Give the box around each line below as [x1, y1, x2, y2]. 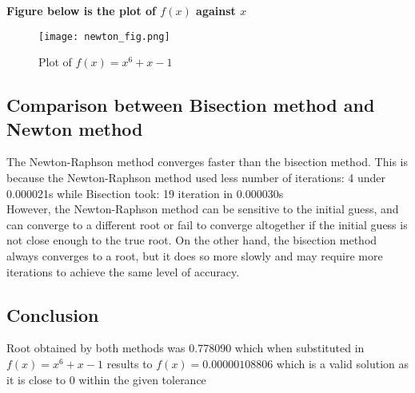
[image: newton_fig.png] [38, 30, 170, 42]
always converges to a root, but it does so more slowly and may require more [6, 248, 383, 264]
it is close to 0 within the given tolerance [6, 371, 206, 387]
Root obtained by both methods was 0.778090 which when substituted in [6, 339, 365, 356]
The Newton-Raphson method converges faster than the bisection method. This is [6, 153, 408, 170]
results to [106, 355, 153, 371]
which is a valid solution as [276, 355, 409, 371]
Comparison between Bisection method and [6, 93, 375, 117]
